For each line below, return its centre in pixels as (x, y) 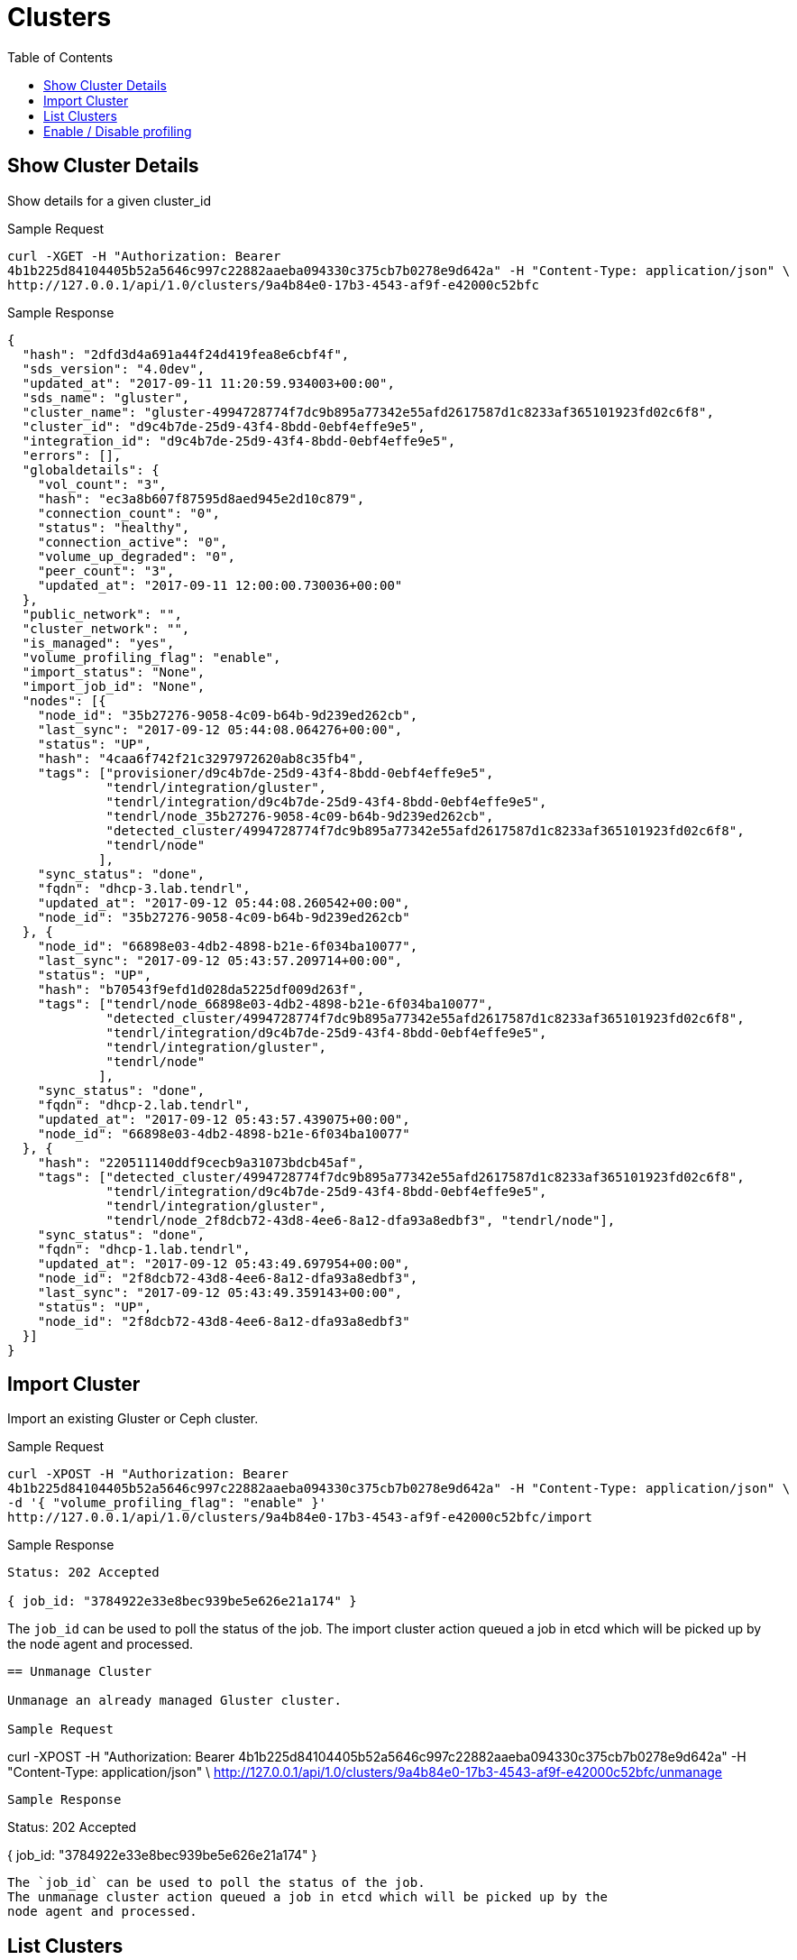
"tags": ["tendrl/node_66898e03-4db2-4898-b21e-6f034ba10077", (266, 1003)
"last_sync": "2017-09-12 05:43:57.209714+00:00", (220, 960)
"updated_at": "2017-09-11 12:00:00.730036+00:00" (220, 585)
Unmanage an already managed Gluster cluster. (174, 1701)
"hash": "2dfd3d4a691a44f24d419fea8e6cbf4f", (186, 354)
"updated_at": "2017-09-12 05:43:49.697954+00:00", (224, 1263)
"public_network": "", (102, 614)
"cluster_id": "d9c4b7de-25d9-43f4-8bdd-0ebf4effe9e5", (224, 426)
